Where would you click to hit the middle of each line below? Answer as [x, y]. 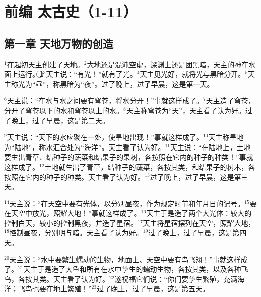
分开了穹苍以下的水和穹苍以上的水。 [64, 110]
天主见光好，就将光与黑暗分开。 [192, 74]
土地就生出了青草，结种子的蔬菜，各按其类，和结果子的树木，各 [150, 166]
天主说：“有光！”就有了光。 [91, 74]
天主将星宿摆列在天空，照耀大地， [199, 222]
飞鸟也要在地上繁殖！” [55, 289]
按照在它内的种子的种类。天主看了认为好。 [74, 176]
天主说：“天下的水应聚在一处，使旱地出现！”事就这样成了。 [105, 137]
